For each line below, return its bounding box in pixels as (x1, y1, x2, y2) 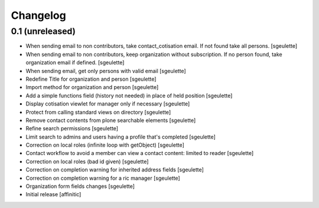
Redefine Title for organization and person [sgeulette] (25, 75, 157, 82)
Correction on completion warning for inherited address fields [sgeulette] (25, 166, 204, 173)
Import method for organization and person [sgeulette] (25, 84, 159, 91)
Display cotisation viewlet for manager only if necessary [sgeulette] (25, 100, 190, 107)
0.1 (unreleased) (11, 26, 76, 37)
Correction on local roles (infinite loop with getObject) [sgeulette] (25, 141, 184, 148)
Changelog (11, 9, 66, 22)
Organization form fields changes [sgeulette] (25, 183, 135, 190)
